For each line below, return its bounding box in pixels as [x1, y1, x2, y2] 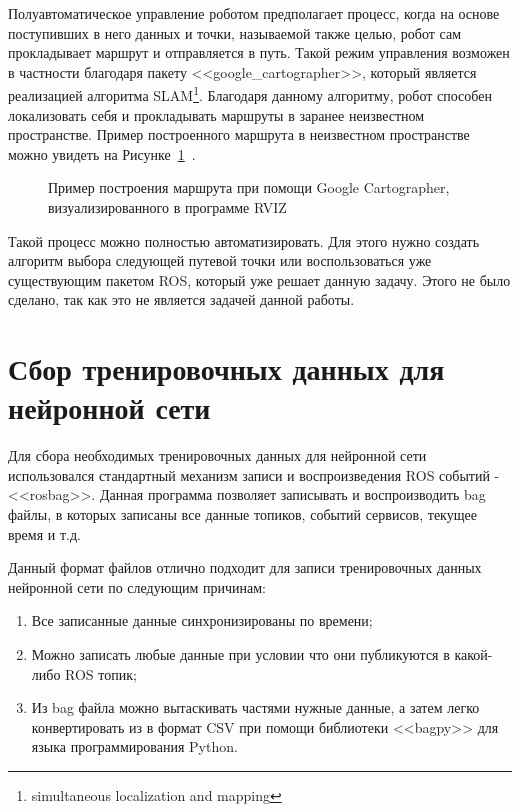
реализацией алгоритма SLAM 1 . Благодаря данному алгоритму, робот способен [8, 82, 492, 106]
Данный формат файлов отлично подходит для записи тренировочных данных [8, 557, 482, 578]
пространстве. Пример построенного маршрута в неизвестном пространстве [8, 124, 470, 145]
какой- [454, 644, 493, 665]
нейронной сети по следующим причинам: [8, 576, 266, 597]
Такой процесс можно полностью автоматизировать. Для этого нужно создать [8, 230, 480, 251]
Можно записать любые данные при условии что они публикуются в [31, 644, 450, 665]
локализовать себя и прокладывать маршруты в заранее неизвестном [8, 104, 425, 125]
